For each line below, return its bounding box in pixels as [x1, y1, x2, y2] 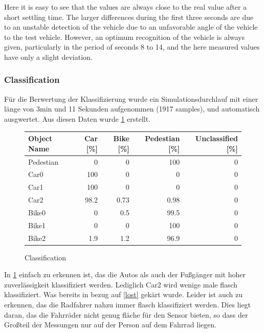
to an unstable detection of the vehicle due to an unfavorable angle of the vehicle [4, 21, 258, 32]
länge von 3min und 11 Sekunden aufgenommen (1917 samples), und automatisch [4, 103, 260, 114]
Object [28, 133, 53, 144]
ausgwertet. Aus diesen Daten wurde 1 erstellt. [4, 113, 151, 124]
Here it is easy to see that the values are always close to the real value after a [4, 2, 247, 12]
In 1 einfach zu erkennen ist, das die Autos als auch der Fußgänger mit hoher [4, 269, 246, 280]
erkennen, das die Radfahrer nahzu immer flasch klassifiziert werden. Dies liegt [4, 299, 251, 310]
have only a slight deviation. [4, 51, 93, 62]
